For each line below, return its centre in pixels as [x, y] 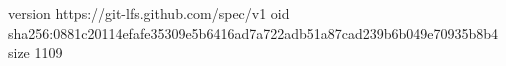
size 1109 [35, 52]
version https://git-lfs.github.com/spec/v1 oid [149, 13]
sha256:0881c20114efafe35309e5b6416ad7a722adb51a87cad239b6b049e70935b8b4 [253, 32]
